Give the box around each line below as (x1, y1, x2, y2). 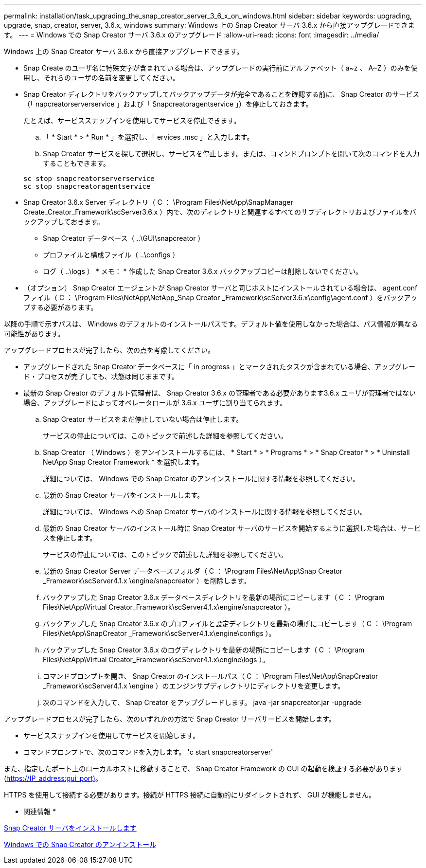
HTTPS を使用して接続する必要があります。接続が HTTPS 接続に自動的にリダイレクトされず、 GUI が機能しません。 (4, 791, 375, 799)
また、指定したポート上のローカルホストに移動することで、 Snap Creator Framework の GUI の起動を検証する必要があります (4, 764, 403, 773)
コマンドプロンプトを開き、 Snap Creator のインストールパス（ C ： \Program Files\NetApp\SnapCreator (43, 672, 378, 680)
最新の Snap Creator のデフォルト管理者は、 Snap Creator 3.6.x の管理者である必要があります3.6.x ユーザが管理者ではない (23, 389, 416, 397)
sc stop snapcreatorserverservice (23, 175, 155, 182)
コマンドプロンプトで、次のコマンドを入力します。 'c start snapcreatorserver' (23, 748, 273, 756)
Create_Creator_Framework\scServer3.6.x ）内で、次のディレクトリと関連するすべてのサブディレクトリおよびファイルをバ (23, 208, 417, 216)
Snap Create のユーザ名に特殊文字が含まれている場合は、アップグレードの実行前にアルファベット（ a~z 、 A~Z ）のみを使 (23, 64, 418, 72)
